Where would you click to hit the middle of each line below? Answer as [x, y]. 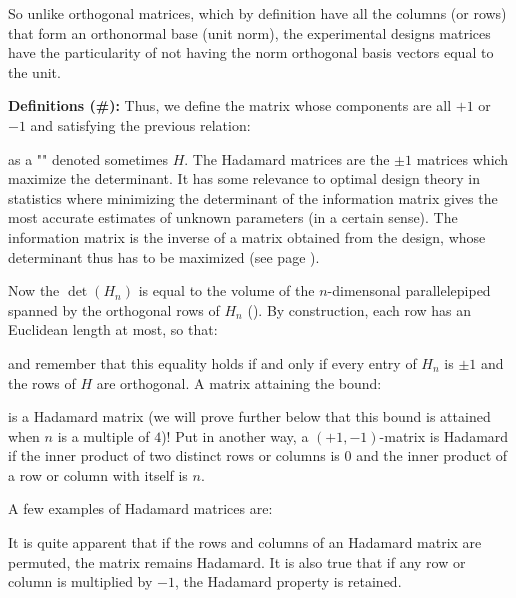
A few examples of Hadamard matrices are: [140, 508]
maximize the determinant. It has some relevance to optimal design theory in [244, 178]
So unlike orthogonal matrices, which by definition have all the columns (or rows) [257, 13]
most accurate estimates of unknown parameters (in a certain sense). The [233, 217]
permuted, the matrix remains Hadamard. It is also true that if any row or [237, 561]
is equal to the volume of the [226, 290]
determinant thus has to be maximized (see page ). [164, 256]
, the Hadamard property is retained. [288, 581]
